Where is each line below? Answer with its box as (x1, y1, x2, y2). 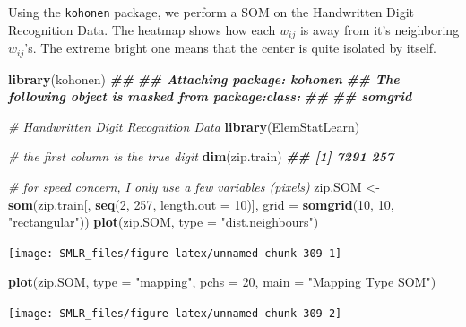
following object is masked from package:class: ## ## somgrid (8, 87, 412, 106)
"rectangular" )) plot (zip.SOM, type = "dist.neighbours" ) (8, 212, 319, 231)
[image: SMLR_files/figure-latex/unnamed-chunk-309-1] (8, 246, 342, 260)
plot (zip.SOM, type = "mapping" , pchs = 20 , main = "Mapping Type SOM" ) (8, 272, 436, 291)
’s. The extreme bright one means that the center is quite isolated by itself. (24, 39, 436, 57)
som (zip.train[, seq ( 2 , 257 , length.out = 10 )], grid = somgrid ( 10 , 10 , (8, 194, 394, 213)
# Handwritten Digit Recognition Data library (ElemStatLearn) (8, 116, 360, 135)
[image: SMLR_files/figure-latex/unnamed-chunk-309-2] (8, 306, 342, 320)
